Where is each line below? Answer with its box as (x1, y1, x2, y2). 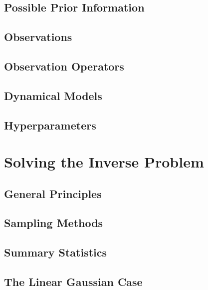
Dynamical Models (4, 87, 102, 103)
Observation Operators (4, 58, 124, 73)
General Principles (4, 185, 102, 201)
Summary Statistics (4, 244, 107, 260)
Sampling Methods (4, 215, 103, 230)
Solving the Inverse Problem (4, 151, 204, 172)
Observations (4, 29, 72, 44)
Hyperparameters (4, 117, 96, 132)
